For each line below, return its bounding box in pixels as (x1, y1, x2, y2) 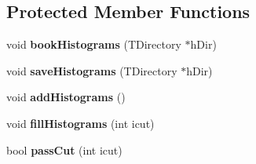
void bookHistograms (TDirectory (6, 36, 181, 53)
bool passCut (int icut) (6, 141, 123, 158)
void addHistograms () (6, 89, 126, 105)
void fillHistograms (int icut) (6, 115, 155, 131)
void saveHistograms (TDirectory (6, 62, 177, 78)
